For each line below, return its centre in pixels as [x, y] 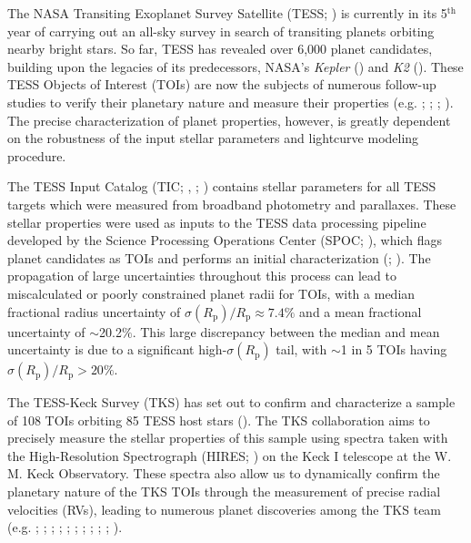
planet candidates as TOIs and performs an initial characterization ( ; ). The [219, 257]
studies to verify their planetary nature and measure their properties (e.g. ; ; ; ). [230, 102]
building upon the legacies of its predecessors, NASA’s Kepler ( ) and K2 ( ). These [235, 66]
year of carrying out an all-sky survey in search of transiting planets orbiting [221, 31]
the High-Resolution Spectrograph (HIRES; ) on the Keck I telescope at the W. [230, 455]
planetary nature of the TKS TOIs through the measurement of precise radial [224, 492]
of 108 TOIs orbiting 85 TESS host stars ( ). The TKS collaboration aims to [219, 420]
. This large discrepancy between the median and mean [286, 331]
